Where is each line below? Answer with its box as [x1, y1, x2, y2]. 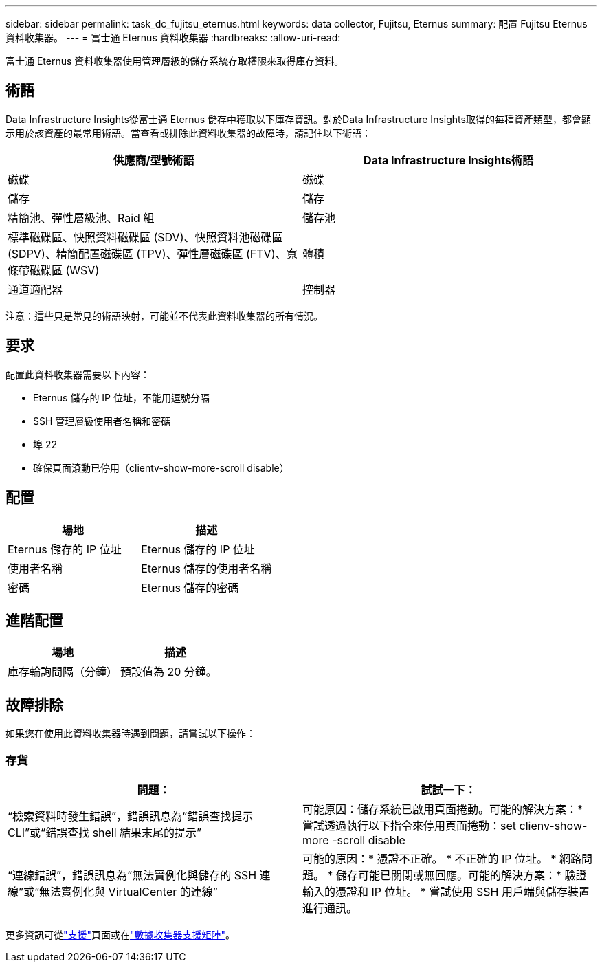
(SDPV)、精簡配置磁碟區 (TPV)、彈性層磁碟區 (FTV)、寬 [8, 246, 298, 261]
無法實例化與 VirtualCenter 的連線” [39, 884, 218, 899]
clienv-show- [519, 818, 588, 833]
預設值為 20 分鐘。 [120, 665, 217, 679]
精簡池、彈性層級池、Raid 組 [8, 210, 155, 225]
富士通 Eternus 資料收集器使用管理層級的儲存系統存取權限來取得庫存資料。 [5, 55, 344, 67]
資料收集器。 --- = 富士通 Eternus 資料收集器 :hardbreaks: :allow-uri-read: [5, 32, 341, 43]
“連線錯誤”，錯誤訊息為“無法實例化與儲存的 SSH [8, 868, 257, 882]
